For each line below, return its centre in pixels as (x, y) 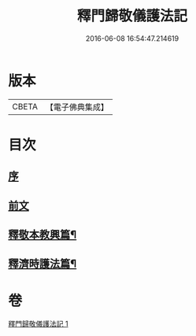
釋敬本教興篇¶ (43, 235)
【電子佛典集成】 (77, 107)
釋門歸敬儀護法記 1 (38, 324)
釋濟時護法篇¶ (43, 264)
